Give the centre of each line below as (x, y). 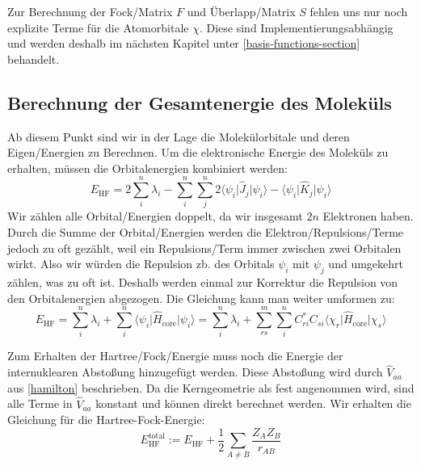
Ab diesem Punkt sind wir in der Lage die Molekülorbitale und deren (179, 136)
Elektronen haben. (368, 216)
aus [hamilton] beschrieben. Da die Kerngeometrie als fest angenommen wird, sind (211, 387)
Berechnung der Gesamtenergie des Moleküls (200, 102)
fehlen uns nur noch (359, 11)
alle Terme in (40, 403)
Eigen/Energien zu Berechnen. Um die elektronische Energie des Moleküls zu (198, 152)
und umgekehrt (366, 264)
